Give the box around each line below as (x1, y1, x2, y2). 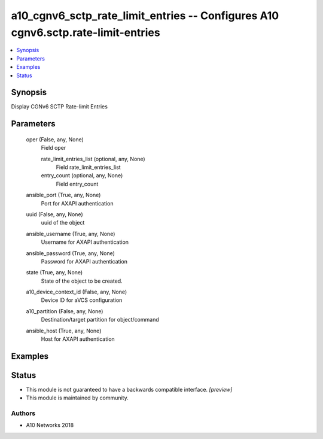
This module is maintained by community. (26, 394, 129, 401)
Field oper (41, 144, 66, 152)
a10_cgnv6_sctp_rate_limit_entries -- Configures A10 (11, 9, 279, 22)
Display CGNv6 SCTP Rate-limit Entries (11, 103, 108, 110)
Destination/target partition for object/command (41, 316, 159, 323)
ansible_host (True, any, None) (26, 327, 102, 334)
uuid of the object (41, 219, 85, 226)
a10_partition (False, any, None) (26, 307, 103, 314)
